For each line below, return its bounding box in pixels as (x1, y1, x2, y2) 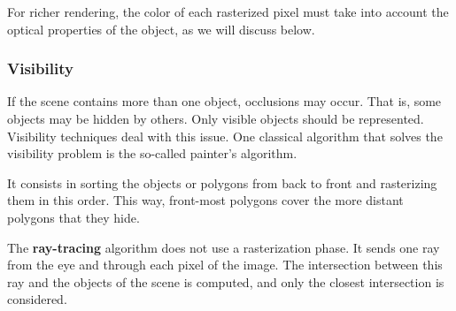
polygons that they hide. (7, 208, 140, 226)
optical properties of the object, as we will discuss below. (7, 19, 315, 38)
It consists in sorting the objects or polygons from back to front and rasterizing (7, 173, 437, 192)
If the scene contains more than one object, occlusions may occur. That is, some (7, 92, 442, 110)
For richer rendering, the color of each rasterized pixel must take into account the (7, 3, 449, 20)
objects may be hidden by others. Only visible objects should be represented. (7, 110, 424, 127)
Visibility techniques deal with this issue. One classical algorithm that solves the (7, 126, 443, 145)
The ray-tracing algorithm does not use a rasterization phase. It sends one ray (7, 238, 440, 256)
